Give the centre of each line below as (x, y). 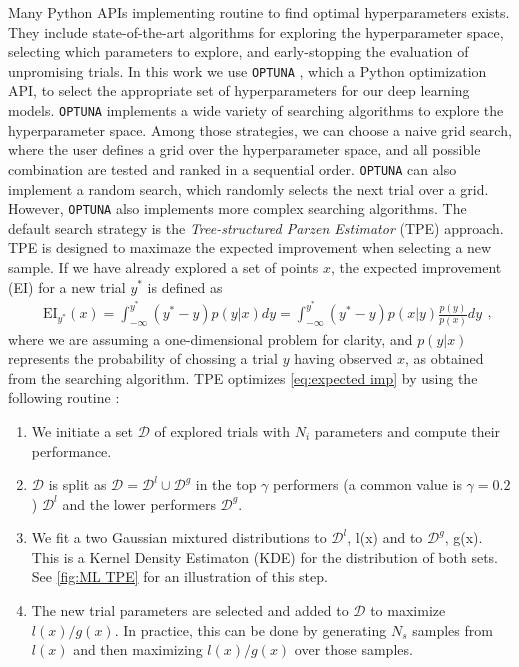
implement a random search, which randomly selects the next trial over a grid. (248, 188)
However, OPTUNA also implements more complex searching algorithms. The (237, 208)
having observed (343, 358)
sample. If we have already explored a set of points (163, 266)
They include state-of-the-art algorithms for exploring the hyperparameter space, (256, 31)
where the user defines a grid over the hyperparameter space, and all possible (244, 149)
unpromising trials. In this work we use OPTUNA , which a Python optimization (247, 70)
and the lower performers (139, 503)
